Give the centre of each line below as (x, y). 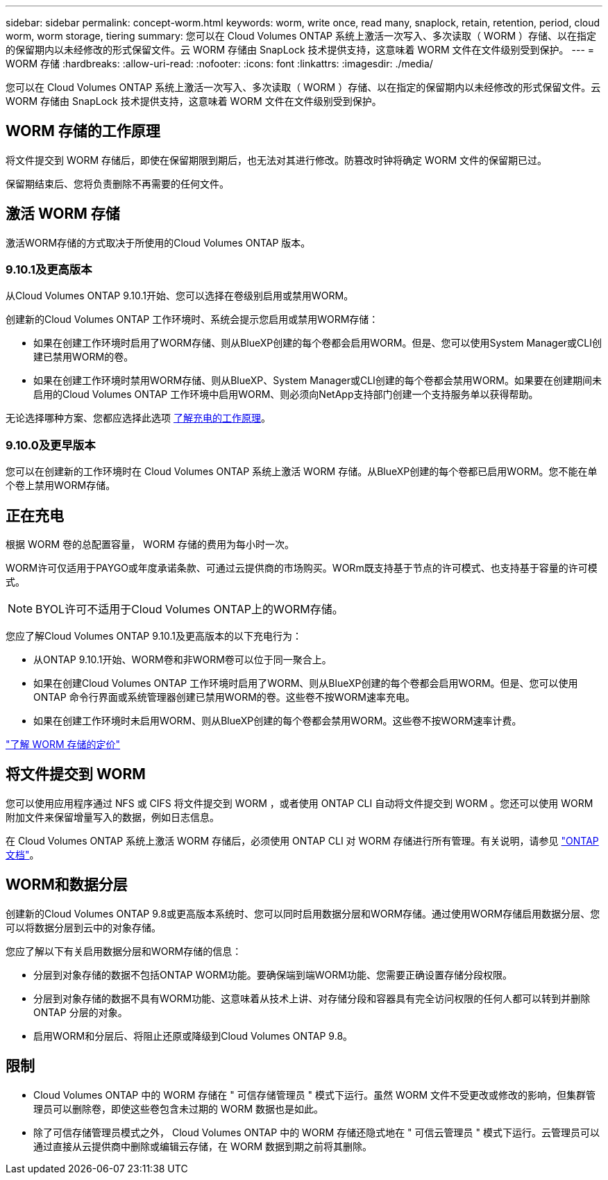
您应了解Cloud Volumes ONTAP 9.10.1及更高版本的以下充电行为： (154, 636)
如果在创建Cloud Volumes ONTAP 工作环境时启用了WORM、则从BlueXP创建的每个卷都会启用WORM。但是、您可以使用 (306, 683)
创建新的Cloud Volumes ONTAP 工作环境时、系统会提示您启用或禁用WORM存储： (192, 319)
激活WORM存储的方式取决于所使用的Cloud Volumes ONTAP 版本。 (158, 242)
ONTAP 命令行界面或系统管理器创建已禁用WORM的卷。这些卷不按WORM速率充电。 (224, 697)
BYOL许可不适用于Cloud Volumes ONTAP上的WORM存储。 (189, 609)
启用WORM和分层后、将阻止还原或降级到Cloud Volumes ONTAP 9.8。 (193, 1036)
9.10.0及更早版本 (51, 445)
